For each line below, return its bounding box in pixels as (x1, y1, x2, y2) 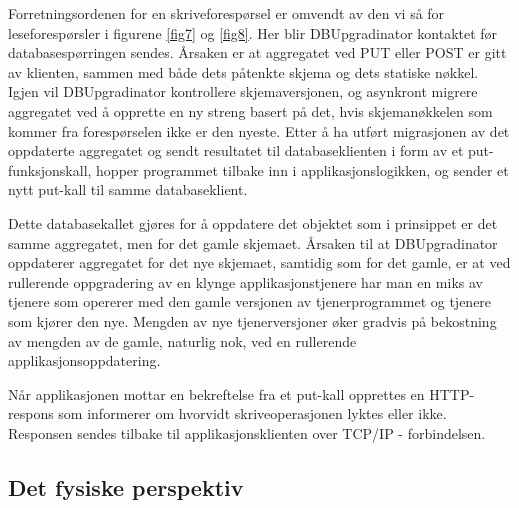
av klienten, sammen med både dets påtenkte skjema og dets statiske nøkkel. (8, 61, 479, 82)
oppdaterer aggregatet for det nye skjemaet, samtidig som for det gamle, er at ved (8, 252, 511, 273)
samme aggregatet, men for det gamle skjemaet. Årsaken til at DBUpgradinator (8, 232, 498, 253)
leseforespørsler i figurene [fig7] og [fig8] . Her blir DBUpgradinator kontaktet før (8, 22, 498, 43)
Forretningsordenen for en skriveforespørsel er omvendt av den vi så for (8, 3, 445, 23)
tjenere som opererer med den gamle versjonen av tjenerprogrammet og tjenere (8, 291, 492, 312)
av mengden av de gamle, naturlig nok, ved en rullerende (8, 330, 357, 351)
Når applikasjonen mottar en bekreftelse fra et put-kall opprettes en (8, 383, 425, 404)
